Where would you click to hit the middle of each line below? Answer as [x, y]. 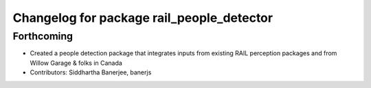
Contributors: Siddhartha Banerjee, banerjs [91, 72]
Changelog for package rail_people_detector [143, 18]
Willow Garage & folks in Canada [76, 63]
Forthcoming [43, 36]
